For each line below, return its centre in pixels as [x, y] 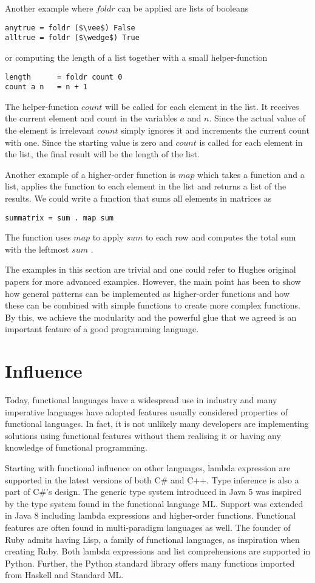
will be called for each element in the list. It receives [202, 106]
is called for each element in [251, 142]
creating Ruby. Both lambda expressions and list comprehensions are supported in [158, 551]
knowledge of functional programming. [76, 447]
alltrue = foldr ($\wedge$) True [72, 38]
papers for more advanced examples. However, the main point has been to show [153, 281]
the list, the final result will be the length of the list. [102, 154]
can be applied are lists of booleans [183, 8]
